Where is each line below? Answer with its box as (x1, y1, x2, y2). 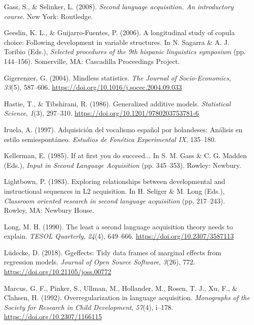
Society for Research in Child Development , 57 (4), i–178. (4, 302, 173, 312)
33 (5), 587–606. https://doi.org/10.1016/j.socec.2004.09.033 (4, 82, 182, 92)
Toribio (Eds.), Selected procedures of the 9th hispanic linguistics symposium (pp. (4, 46, 246, 57)
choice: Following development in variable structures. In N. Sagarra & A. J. (4, 37, 230, 47)
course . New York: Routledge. (4, 11, 93, 21)
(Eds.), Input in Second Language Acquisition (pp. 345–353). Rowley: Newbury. (4, 160, 241, 170)
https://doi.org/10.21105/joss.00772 (4, 266, 111, 277)
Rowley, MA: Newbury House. (4, 205, 94, 215)
